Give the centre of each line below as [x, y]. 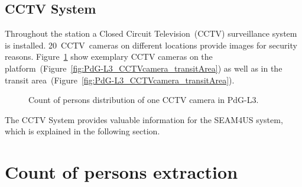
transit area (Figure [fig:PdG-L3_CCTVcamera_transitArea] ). [120, 80]
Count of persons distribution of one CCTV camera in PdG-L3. [144, 100]
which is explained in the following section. [82, 131]
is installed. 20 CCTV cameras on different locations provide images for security [151, 45]
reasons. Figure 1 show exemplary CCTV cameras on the [109, 57]
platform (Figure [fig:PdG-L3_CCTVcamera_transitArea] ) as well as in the [144, 68]
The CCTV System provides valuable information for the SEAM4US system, [144, 119]
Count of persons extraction [121, 172]
